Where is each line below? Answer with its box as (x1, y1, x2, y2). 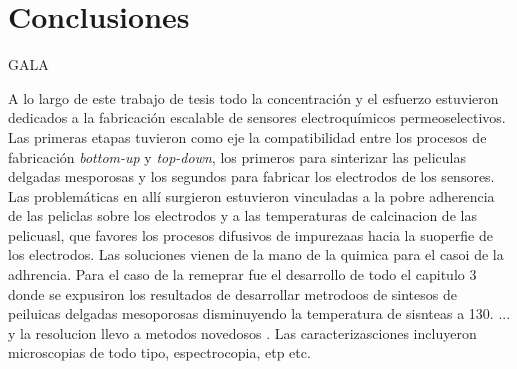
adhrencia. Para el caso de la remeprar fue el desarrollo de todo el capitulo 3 (8, 264, 477, 285)
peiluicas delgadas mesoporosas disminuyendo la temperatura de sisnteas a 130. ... (8, 303, 511, 324)
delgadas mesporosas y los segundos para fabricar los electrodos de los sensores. (8, 166, 495, 187)
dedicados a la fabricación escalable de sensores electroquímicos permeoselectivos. (8, 107, 506, 128)
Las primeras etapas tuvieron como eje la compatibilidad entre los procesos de (8, 126, 487, 147)
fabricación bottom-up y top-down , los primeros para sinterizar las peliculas (8, 146, 466, 167)
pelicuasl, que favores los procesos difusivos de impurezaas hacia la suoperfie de (8, 224, 493, 245)
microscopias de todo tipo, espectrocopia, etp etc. (8, 342, 311, 363)
